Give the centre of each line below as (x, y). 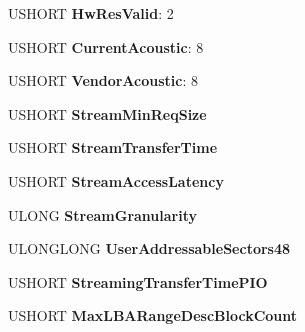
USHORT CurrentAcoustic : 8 (106, 46)
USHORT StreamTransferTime (113, 147)
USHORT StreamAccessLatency (116, 180)
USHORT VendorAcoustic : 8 (103, 80)
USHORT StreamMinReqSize (107, 113)
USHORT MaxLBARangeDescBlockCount (153, 315)
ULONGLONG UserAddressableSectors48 (149, 248)
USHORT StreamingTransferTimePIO (138, 281)
